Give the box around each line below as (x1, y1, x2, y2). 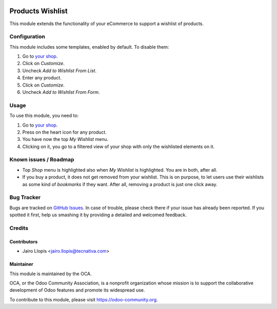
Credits (9, 224, 28, 232)
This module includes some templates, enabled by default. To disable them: (9, 44, 169, 50)
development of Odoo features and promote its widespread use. (9, 287, 145, 293)
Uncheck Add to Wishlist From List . (22, 67, 97, 74)
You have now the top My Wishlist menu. (22, 136, 109, 142)
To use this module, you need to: (9, 113, 79, 119)
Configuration (9, 33, 46, 40)
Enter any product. (22, 75, 62, 81)
